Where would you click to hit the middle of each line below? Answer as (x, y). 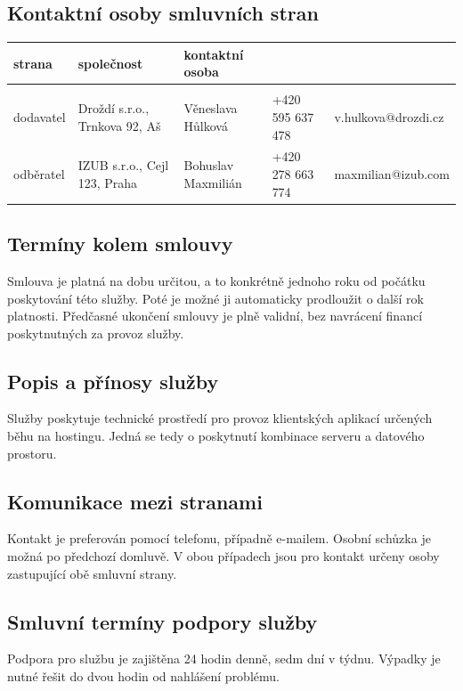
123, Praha (108, 182)
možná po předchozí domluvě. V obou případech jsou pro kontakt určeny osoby (223, 556)
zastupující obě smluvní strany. (92, 573)
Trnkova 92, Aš (119, 125)
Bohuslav (209, 165)
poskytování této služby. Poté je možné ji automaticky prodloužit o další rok (215, 298)
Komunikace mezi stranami (135, 501)
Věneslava (211, 108)
